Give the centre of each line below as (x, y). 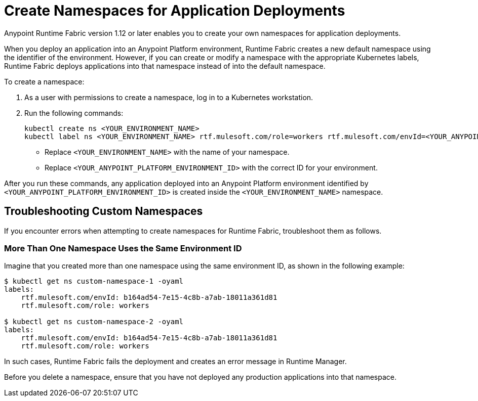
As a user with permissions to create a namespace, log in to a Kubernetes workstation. (169, 97)
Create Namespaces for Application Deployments (175, 11)
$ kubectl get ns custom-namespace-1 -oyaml (94, 281)
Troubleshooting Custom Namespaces (104, 211)
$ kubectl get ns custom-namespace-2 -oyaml (94, 322)
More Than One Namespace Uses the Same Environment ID (123, 248)
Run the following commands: (74, 113)
